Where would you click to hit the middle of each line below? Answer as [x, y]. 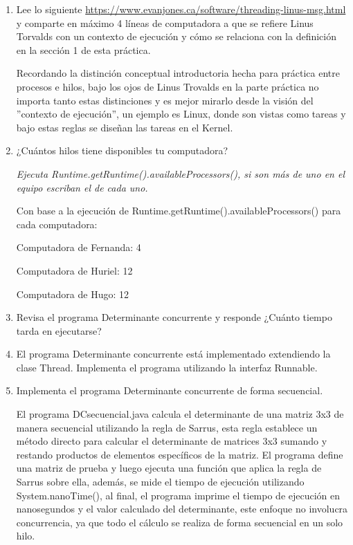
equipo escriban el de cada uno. [82, 187]
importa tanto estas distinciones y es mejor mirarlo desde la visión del [165, 100]
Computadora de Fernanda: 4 [79, 247]
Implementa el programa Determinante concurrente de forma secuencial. [170, 390]
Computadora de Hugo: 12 [73, 294]
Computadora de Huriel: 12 [74, 270]
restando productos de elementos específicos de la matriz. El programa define [180, 454]
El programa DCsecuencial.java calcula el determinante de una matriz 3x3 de [180, 414]
